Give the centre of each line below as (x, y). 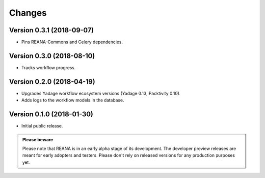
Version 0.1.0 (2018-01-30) (51, 114)
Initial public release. (42, 126)
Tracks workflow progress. (48, 67)
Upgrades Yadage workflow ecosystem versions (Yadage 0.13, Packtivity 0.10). (101, 93)
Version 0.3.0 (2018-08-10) (52, 56)
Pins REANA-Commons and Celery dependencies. (72, 42)
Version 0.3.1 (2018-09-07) (52, 30)
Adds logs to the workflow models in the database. (73, 100)
